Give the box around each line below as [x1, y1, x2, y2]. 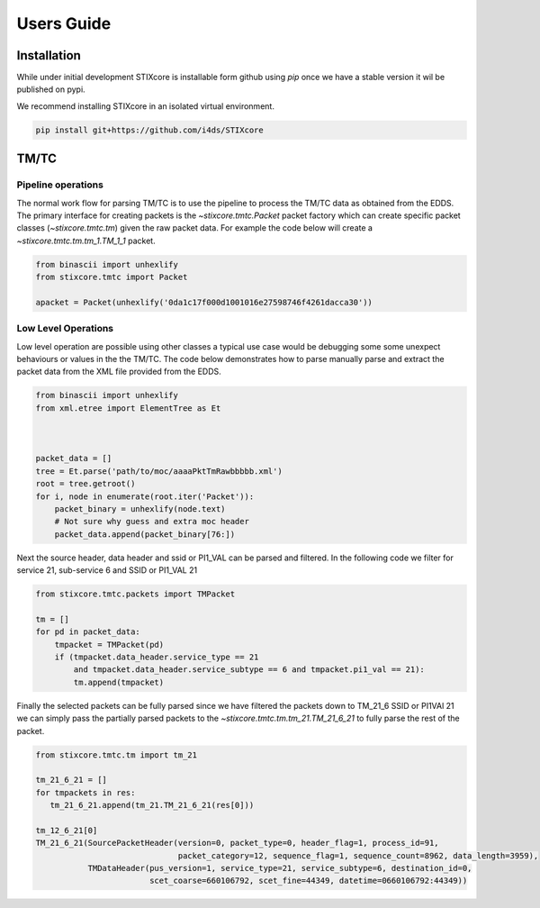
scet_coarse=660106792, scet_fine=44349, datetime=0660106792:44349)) [148, 876, 468, 886]
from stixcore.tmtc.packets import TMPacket [35, 589, 236, 599]
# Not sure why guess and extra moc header [54, 516, 249, 527]
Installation [16, 48, 81, 63]
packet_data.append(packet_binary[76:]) [54, 529, 236, 540]
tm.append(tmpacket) [73, 676, 165, 687]
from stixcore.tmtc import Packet [35, 272, 188, 283]
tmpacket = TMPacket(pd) [54, 640, 165, 649]
